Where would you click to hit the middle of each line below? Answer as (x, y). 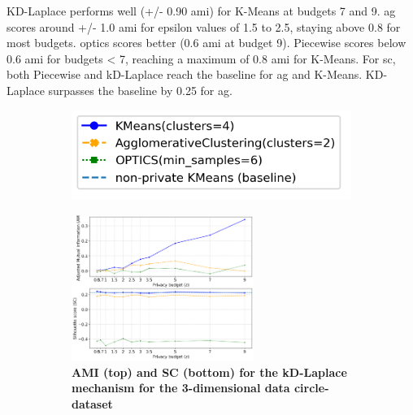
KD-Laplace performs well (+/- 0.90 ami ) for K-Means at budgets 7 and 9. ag (201, 11)
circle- (311, 388)
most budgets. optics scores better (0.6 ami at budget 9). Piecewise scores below (206, 43)
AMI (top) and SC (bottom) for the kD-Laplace (209, 372)
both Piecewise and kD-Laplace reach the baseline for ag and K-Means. (185, 74)
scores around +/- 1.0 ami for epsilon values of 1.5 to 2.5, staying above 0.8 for (204, 26)
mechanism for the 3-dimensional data (181, 388)
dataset (92, 403)
